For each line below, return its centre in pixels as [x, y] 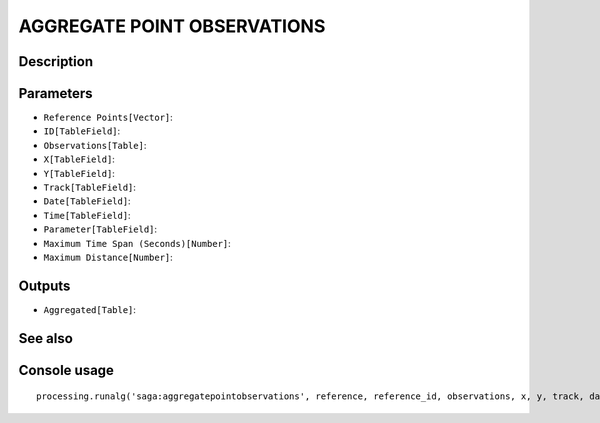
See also [46, 338]
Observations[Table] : [95, 145]
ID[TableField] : [82, 131]
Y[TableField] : [79, 173]
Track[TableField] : [90, 187]
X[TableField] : [79, 159]
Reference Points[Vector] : [108, 117]
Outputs [44, 285]
